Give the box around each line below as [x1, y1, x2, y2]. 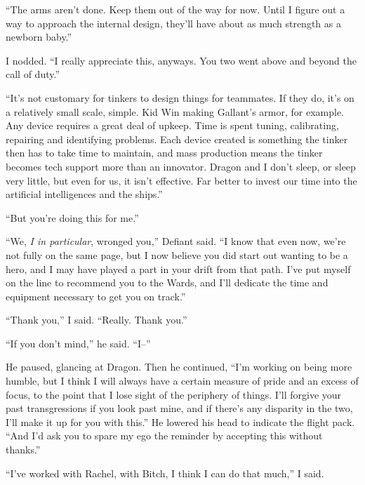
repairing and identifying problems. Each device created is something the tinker [6, 131, 348, 146]
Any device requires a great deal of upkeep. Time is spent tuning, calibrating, [6, 118, 339, 133]
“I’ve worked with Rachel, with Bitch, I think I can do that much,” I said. [6, 465, 324, 480]
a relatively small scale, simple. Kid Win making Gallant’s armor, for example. [6, 104, 345, 119]
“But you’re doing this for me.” [6, 210, 139, 225]
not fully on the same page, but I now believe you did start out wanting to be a [6, 247, 348, 262]
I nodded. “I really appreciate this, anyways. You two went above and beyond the [6, 53, 357, 67]
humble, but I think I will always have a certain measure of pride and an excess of [6, 373, 359, 388]
